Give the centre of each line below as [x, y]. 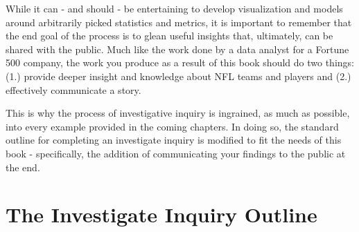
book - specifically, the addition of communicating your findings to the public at [176, 153]
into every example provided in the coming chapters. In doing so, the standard [172, 126]
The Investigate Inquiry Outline [161, 214]
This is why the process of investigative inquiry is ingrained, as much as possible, [178, 113]
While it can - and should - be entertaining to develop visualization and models [174, 8]
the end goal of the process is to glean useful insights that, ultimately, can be [169, 36]
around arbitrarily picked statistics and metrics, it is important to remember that [179, 22]
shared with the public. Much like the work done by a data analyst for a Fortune [177, 49]
